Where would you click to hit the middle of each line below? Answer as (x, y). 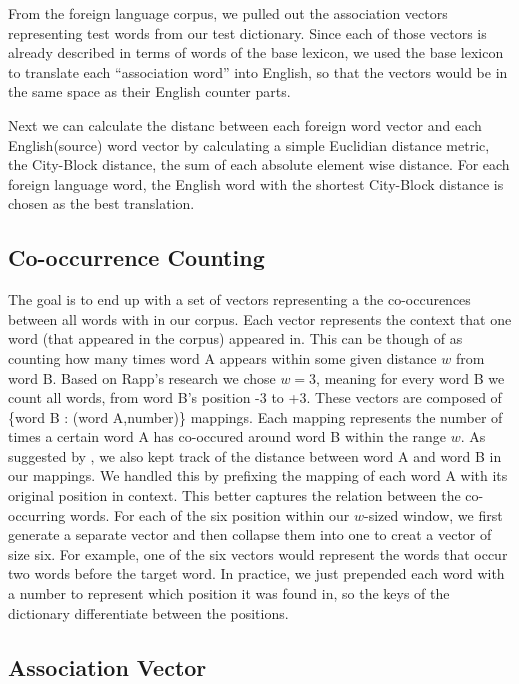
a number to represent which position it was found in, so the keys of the (229, 593)
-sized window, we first (433, 514)
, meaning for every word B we (410, 377)
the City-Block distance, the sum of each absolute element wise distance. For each (259, 164)
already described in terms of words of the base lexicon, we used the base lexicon (256, 52)
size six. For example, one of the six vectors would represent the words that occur (258, 553)
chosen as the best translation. (101, 203)
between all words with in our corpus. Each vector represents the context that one (260, 318)
